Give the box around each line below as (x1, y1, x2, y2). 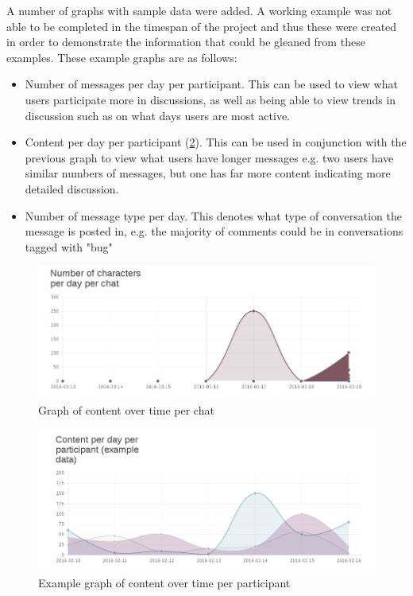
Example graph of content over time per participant (38, 574, 291, 590)
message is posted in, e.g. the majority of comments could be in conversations (25, 223, 403, 240)
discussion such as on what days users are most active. (25, 107, 291, 123)
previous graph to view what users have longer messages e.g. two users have (25, 149, 394, 166)
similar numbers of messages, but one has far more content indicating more (25, 165, 391, 181)
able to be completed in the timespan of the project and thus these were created (6, 18, 397, 34)
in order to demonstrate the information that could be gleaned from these (6, 33, 365, 50)
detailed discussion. (25, 180, 119, 197)
